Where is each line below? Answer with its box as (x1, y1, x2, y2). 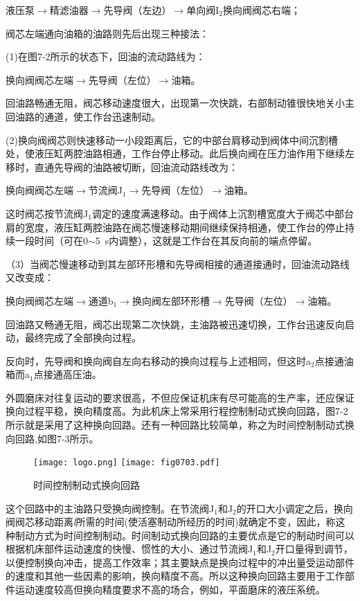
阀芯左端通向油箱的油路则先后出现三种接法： (6, 26, 209, 40)
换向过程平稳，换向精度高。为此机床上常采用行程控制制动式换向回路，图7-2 (6, 404, 348, 418)
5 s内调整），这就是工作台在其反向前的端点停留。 (95, 233, 318, 248)
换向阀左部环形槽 (132, 293, 210, 307)
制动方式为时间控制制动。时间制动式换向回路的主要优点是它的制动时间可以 (15, 528, 354, 542)
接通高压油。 (43, 367, 102, 382)
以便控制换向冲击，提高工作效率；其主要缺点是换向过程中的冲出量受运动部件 (6, 555, 354, 569)
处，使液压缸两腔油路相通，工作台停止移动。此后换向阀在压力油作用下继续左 (6, 146, 354, 161)
